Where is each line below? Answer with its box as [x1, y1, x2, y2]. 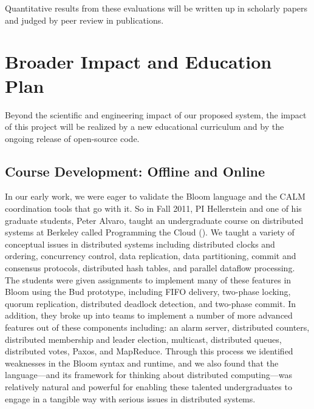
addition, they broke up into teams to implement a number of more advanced [5, 309, 293, 322]
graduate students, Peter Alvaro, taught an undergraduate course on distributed [5, 214, 304, 226]
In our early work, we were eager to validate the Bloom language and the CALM [5, 190, 305, 203]
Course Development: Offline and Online [5, 161, 265, 180]
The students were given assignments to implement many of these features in [5, 273, 292, 286]
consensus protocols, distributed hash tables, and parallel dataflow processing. [5, 262, 295, 274]
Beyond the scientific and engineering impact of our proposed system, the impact [5, 108, 307, 121]
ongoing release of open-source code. [5, 132, 140, 144]
